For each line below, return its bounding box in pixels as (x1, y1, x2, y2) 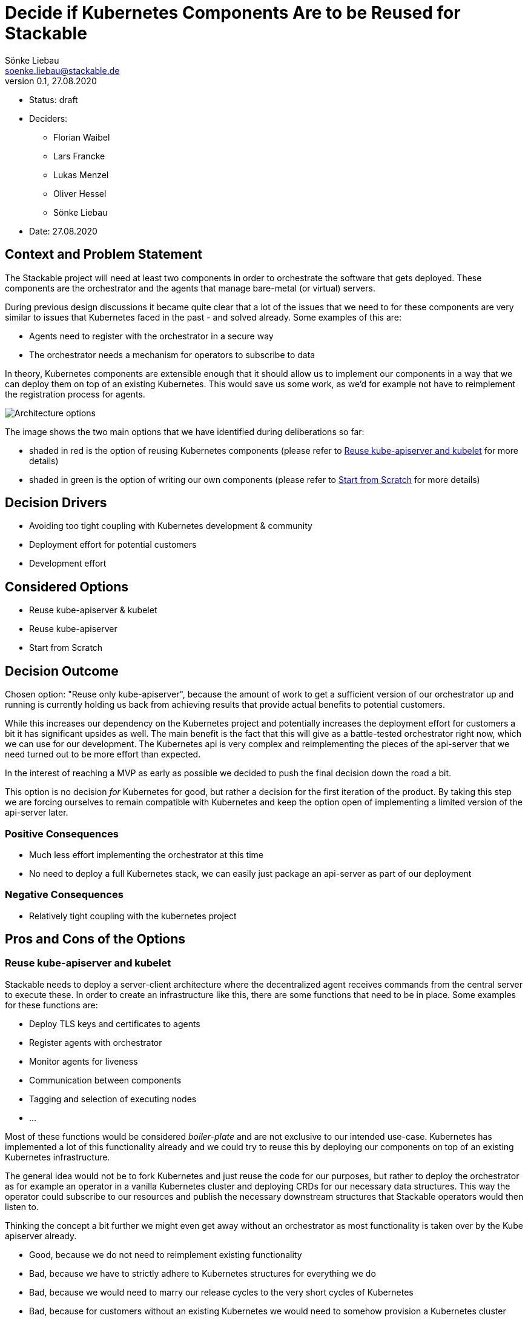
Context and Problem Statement (5, 247, 202, 262)
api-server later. (5, 807, 68, 818)
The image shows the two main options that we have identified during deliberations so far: (5, 426, 365, 437)
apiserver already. (5, 1230, 77, 1241)
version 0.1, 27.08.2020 (5, 75, 97, 86)
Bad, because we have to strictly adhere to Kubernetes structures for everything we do (29, 1268, 376, 1279)
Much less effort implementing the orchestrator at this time (29, 849, 263, 860)
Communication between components (29, 1074, 182, 1085)
